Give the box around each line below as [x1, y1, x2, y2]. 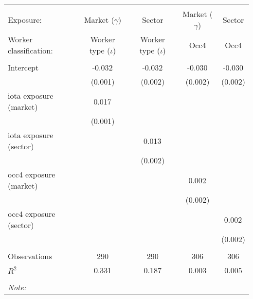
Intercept [8, 62, 39, 73]
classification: [8, 45, 53, 56]
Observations [8, 250, 52, 262]
